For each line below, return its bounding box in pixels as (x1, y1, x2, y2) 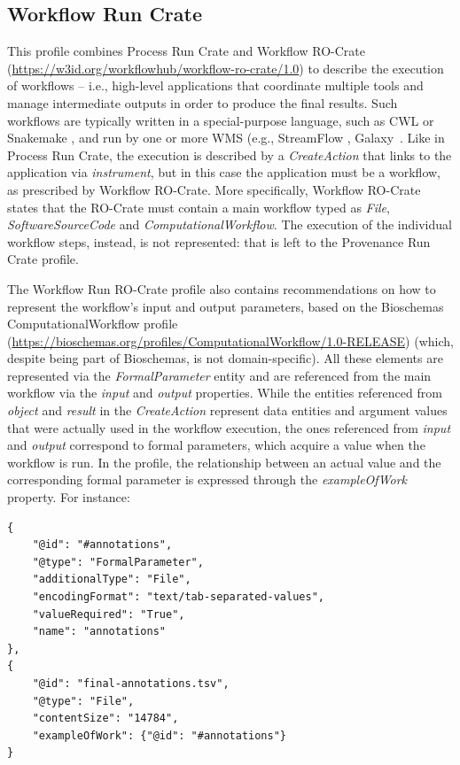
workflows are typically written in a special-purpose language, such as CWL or (7, 111, 434, 129)
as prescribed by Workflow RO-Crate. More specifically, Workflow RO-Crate (7, 180, 421, 198)
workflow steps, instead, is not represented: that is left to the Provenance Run (7, 232, 431, 251)
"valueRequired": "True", (32, 607, 185, 621)
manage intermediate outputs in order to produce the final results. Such (7, 93, 398, 112)
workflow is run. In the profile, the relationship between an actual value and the (7, 452, 441, 471)
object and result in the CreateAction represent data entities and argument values (7, 401, 448, 420)
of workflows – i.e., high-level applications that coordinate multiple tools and (7, 76, 424, 95)
